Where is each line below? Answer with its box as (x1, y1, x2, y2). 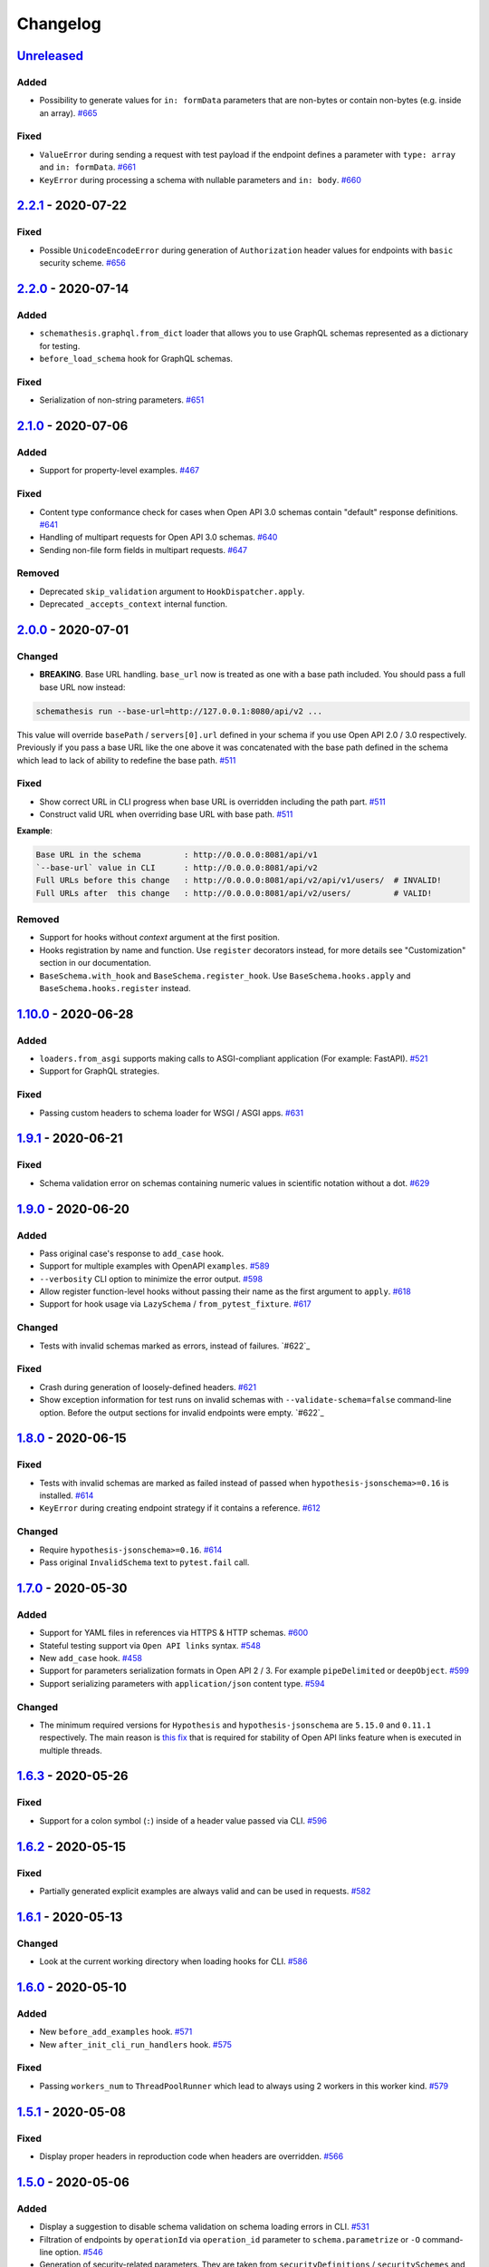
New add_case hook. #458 (39, 1652, 142, 1663)
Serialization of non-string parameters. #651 (39, 394, 205, 405)
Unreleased (16, 48, 84, 63)
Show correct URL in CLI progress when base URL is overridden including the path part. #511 (39, 796, 387, 807)
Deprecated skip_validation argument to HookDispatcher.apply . (39, 586, 305, 597)
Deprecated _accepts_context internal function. (39, 598, 228, 609)
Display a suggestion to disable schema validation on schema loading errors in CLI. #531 (39, 2222, 370, 2233)
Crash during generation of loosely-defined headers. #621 (39, 1381, 257, 1392)
